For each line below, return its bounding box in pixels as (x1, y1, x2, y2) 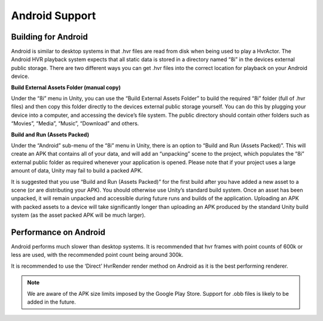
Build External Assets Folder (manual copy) (11, 84, 121, 91)
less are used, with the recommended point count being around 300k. (11, 252, 184, 259)
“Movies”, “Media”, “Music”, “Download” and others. (11, 120, 139, 127)
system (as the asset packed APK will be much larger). (11, 211, 146, 219)
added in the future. (27, 298, 76, 305)
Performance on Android (11, 227, 106, 237)
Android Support (11, 9, 96, 22)
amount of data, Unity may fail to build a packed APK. (11, 167, 143, 174)
